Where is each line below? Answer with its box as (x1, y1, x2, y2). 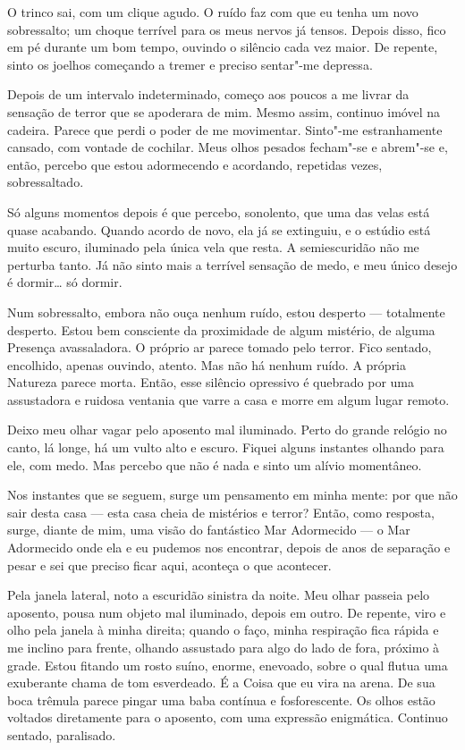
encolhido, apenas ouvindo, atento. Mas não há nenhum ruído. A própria (7, 355, 407, 374)
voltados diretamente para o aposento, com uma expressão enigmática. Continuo (7, 708, 448, 727)
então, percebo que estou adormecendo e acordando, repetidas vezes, (7, 155, 383, 173)
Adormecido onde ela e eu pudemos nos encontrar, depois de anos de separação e (7, 538, 451, 557)
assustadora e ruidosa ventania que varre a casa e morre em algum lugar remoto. (7, 390, 450, 409)
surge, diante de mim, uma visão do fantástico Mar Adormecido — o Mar (7, 520, 410, 539)
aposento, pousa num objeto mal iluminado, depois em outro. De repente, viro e (7, 603, 446, 621)
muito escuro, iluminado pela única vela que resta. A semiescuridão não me (7, 238, 419, 257)
